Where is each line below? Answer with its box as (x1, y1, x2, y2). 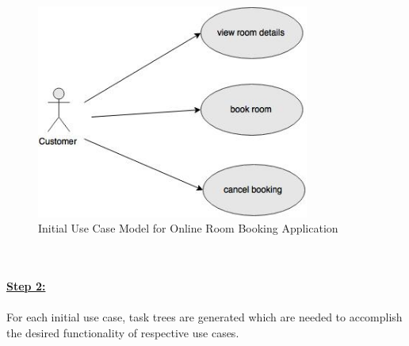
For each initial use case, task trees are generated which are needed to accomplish (6, 309, 403, 325)
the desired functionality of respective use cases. (6, 324, 239, 340)
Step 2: (6, 278, 46, 294)
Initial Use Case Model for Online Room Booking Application (38, 220, 338, 236)
